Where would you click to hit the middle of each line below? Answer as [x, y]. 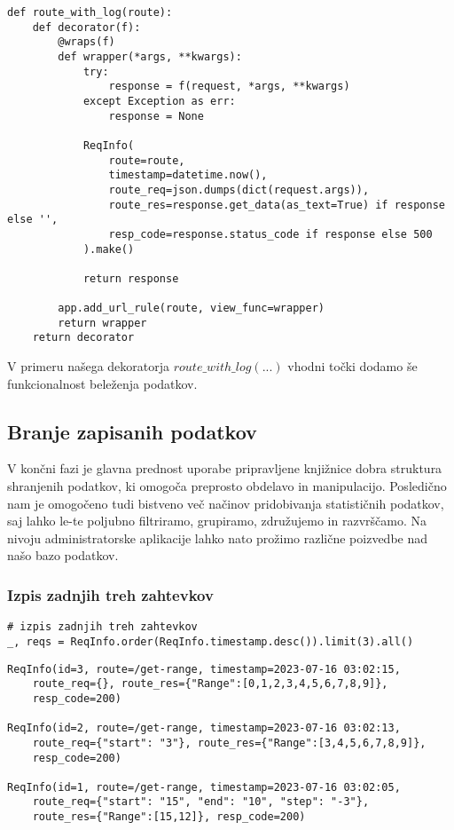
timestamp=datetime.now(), [188, 175]
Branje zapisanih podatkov [132, 431]
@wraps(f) [86, 42]
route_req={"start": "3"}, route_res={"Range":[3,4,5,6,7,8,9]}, [229, 743]
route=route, [147, 160]
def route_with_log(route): [90, 12]
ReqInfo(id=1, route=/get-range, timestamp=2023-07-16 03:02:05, [204, 787]
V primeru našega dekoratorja [89, 366]
